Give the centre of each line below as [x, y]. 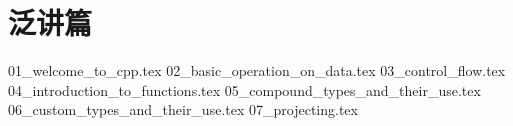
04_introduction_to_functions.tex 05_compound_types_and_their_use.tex [244, 89]
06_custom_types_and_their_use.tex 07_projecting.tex [183, 109]
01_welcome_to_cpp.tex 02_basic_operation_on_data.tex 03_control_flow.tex [257, 70]
